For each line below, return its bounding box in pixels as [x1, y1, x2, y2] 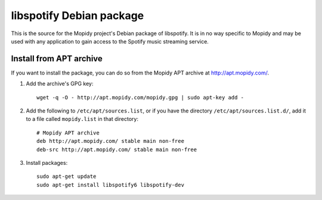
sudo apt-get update [36, 173, 97, 180]
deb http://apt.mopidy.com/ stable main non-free [36, 137, 185, 145]
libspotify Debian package [11, 9, 144, 22]
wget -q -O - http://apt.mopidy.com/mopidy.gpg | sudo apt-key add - [36, 94, 244, 101]
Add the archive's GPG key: [26, 80, 94, 87]
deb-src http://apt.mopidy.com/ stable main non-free [36, 146, 197, 153]
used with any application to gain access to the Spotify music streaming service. [11, 37, 209, 45]
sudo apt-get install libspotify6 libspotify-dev [36, 182, 185, 188]
